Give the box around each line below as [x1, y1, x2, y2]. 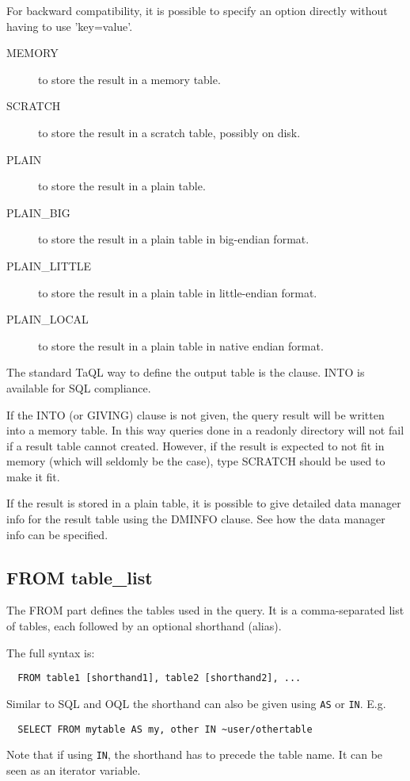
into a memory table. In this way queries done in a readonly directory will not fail [6, 422, 404, 438]
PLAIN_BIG [6, 204, 70, 220]
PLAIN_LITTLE [6, 257, 92, 274]
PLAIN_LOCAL [6, 311, 89, 327]
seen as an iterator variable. [6, 761, 141, 778]
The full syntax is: [6, 644, 95, 660]
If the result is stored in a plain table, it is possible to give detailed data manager [6, 495, 401, 511]
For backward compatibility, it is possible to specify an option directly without [6, 2, 388, 18]
